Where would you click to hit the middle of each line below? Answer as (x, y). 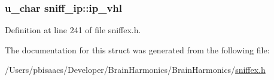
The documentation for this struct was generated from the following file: (137, 49)
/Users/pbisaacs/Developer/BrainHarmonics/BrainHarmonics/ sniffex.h (135, 70)
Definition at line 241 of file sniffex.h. (73, 30)
